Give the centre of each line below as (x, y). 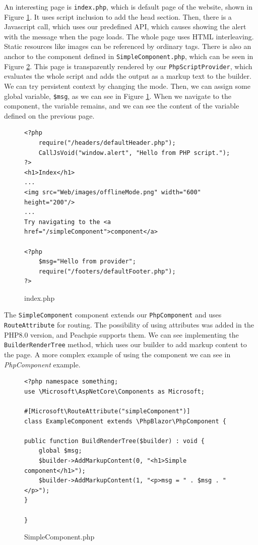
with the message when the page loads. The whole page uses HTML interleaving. (129, 36)
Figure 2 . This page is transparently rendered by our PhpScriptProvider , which (128, 66)
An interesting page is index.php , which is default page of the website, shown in (128, 7)
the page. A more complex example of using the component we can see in (117, 355)
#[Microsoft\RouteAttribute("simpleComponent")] (107, 411)
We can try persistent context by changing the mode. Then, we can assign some (127, 86)
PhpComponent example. (42, 364)
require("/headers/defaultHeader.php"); (107, 143)
